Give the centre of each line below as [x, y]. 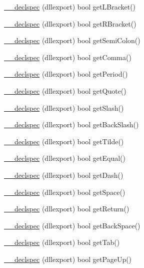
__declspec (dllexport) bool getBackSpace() [72, 225]
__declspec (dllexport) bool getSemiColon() [72, 40]
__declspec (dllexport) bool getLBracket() [70, 7]
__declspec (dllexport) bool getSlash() [64, 107]
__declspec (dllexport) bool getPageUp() [68, 259]
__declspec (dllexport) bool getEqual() [65, 158]
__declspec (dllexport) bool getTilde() [64, 141]
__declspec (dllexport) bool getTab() [62, 242]
